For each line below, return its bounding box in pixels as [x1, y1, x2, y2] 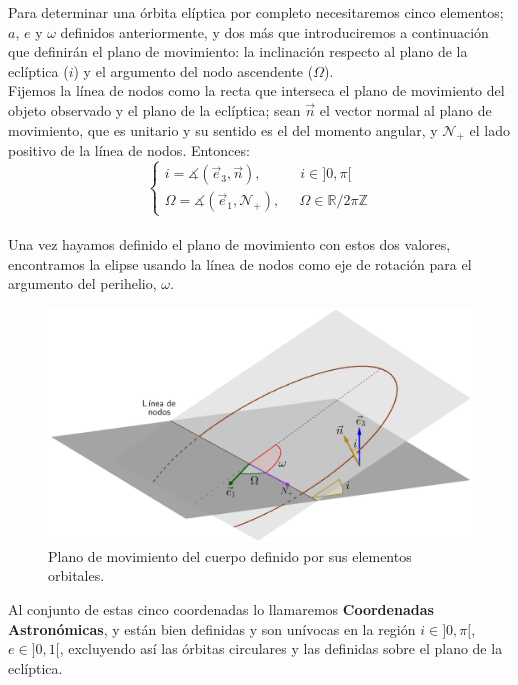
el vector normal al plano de [319, 99, 492, 120]
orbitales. [48, 565, 105, 586]
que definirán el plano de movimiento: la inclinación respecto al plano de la [8, 41, 468, 62]
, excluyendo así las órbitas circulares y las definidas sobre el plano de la [59, 638, 503, 659]
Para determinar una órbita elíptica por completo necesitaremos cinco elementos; [8, 2, 504, 22]
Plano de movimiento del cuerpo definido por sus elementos [48, 545, 412, 566]
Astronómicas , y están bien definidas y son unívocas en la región [8, 618, 416, 639]
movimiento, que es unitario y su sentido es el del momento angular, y [8, 119, 438, 140]
